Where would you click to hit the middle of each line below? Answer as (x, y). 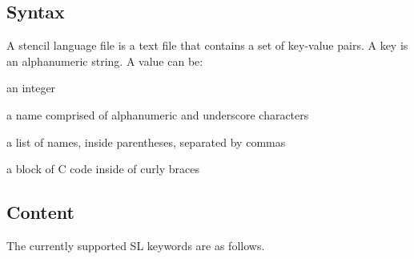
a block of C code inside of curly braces (103, 169)
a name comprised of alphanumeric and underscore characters (158, 114)
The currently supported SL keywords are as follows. (136, 245)
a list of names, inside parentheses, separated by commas (146, 142)
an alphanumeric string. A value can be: (105, 61)
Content (40, 212)
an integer (31, 88)
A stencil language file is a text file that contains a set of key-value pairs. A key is (207, 45)
